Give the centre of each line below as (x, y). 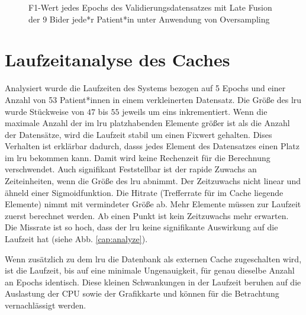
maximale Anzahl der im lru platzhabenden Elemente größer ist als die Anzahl (147, 123)
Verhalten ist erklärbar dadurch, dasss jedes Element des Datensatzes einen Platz (152, 146)
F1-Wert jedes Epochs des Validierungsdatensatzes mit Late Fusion (150, 7)
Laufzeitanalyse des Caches (117, 60)
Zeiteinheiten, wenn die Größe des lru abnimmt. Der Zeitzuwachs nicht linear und (153, 181)
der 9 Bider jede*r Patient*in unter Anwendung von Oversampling (149, 19)
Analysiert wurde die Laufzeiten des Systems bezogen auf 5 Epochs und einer (145, 88)
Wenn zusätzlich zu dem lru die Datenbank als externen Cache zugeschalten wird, (153, 258)
